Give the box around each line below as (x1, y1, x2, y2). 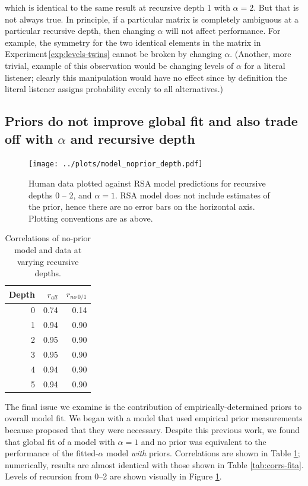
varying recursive (17, 255, 79, 267)
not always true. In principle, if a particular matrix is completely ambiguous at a (5, 12, 299, 25)
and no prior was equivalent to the (141, 435, 266, 447)
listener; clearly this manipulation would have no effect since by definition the (5, 71, 287, 83)
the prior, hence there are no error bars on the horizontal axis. (28, 200, 255, 213)
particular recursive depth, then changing (5, 24, 155, 37)
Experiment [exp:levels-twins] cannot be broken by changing (5, 48, 222, 60)
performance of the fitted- (5, 447, 99, 459)
